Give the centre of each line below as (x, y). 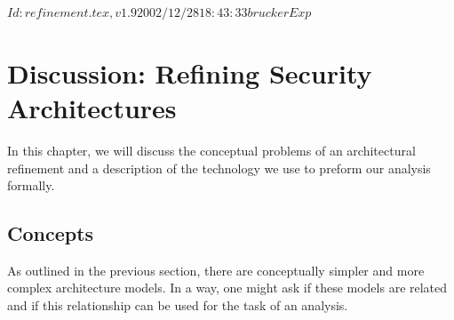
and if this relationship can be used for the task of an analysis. (178, 305)
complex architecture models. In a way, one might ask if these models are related (227, 288)
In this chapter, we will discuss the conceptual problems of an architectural (211, 150)
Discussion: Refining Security (190, 72)
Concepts (51, 233)
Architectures (92, 107)
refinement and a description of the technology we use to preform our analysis (219, 168)
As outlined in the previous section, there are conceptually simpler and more (216, 270)
